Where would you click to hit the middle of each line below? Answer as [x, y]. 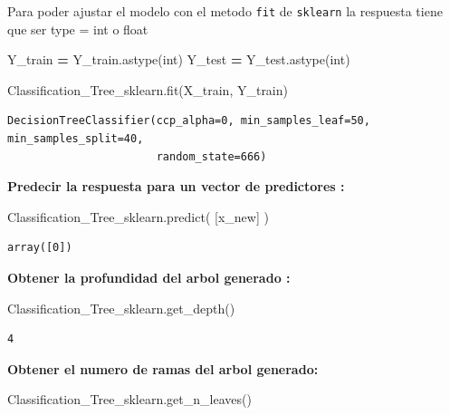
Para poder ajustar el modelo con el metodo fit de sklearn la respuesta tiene [225, 11]
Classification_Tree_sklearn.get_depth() [121, 308]
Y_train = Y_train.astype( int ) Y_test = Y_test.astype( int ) [179, 59]
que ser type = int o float [78, 29]
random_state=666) [211, 156]
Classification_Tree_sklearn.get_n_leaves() [129, 399]
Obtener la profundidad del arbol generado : [149, 277]
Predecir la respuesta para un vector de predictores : [176, 186]
